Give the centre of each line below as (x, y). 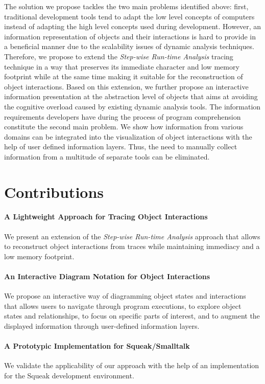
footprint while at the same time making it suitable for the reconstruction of (124, 76)
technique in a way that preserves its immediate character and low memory (122, 66)
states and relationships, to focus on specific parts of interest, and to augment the (132, 316)
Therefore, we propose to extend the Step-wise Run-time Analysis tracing (119, 56)
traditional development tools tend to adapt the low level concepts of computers (129, 16)
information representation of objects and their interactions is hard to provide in (130, 36)
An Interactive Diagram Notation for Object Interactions (107, 276)
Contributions (54, 191)
